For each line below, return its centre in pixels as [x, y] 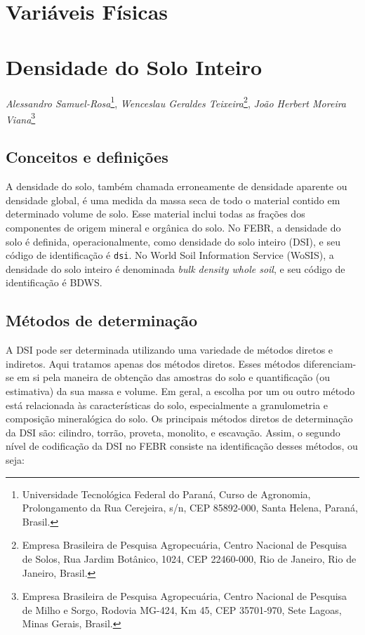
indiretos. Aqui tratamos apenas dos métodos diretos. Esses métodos [153, 363]
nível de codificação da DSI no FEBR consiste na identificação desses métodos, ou [182, 446]
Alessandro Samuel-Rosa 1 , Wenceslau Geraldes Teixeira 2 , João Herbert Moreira [176, 102]
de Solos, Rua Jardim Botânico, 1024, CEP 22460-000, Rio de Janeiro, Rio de [189, 558]
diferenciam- [330, 363]
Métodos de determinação [102, 320]
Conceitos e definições [87, 157]
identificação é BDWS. [54, 282]
